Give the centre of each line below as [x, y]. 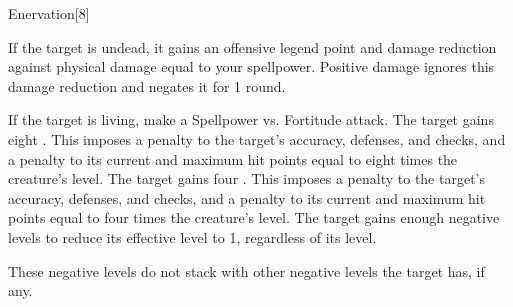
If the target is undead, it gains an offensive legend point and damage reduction [252, 46]
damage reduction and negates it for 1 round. [147, 85]
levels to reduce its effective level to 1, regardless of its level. [192, 236]
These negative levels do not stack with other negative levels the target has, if [246, 270]
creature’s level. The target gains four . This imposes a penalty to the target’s [247, 178]
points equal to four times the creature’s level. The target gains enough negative [254, 217]
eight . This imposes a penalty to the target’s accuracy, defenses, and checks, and [257, 138]
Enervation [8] [49, 13]
